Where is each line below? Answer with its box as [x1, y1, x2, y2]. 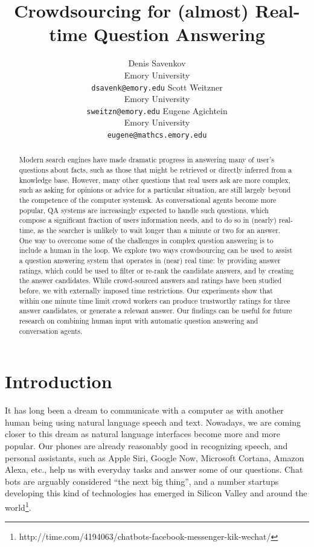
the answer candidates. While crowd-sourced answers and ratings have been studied [19, 275, 282, 286]
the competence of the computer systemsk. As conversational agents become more [19, 195, 277, 205]
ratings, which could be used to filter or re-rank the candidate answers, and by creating [19, 265, 294, 275]
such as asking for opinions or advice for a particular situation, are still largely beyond [19, 185, 291, 195]
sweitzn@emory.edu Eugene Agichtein [86, 104, 228, 117]
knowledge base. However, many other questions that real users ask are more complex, [19, 174, 290, 185]
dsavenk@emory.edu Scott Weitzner [91, 80, 223, 93]
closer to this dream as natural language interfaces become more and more [5, 427, 280, 440]
